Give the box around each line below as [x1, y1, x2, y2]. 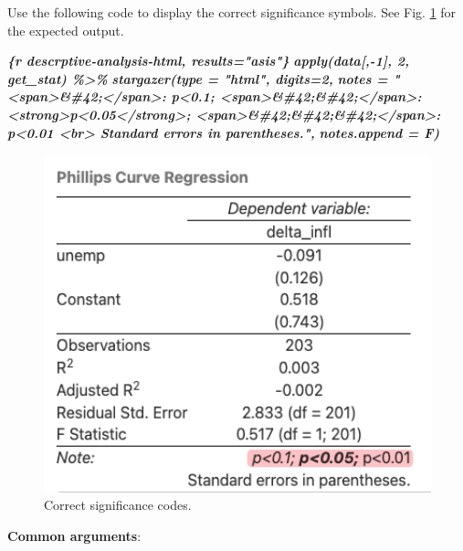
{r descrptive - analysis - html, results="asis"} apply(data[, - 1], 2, [7, 51, 409, 70]
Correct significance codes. [44, 495, 192, 514]
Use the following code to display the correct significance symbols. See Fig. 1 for [7, 3, 457, 21]
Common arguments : [7, 525, 142, 545]
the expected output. [7, 20, 124, 39]
